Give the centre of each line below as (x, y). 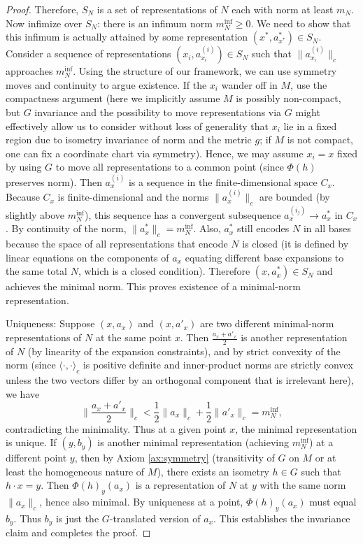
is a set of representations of (157, 9)
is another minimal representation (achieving (193, 442)
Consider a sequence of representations (88, 53)
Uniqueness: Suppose (50, 323)
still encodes (263, 228)
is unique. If (31, 442)
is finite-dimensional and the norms (133, 197)
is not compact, (320, 139)
